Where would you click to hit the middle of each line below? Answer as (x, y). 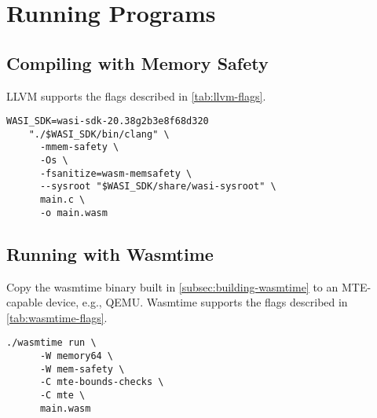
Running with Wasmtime (110, 253)
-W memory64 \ (77, 356)
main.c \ (62, 200)
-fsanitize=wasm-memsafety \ (116, 173)
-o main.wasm (73, 213)
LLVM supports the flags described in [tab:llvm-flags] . (136, 95)
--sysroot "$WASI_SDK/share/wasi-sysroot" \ (158, 187)
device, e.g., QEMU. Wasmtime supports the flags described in (197, 302)
